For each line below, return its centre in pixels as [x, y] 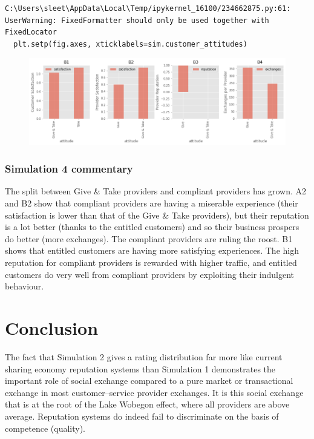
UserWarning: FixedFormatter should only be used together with [137, 20]
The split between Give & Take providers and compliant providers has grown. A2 [155, 191]
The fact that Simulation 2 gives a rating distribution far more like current [144, 356]
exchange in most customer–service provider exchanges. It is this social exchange [154, 392]
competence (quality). [45, 428]
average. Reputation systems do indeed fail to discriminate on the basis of [142, 416]
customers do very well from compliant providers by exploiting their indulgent [150, 274]
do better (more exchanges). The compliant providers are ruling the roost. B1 [149, 238]
